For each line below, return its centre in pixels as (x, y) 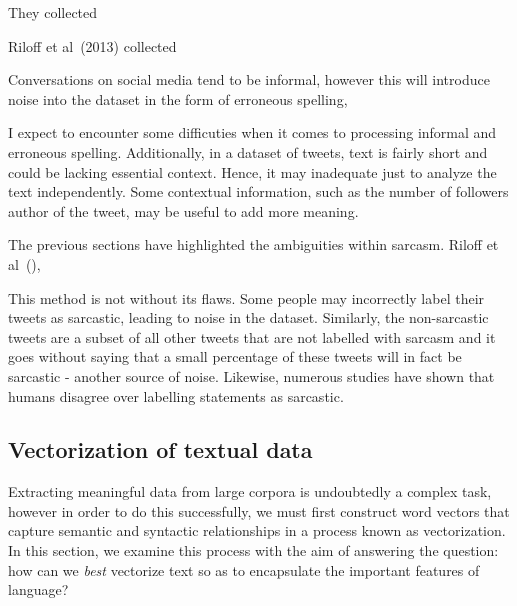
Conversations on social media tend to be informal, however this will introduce (249, 79)
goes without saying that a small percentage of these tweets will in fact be (235, 356)
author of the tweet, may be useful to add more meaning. (183, 210)
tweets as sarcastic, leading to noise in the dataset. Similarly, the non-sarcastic (248, 317)
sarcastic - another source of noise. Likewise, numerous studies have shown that (251, 375)
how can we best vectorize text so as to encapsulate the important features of (244, 569)
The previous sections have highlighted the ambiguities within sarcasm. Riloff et (253, 244)
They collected (53, 12)
